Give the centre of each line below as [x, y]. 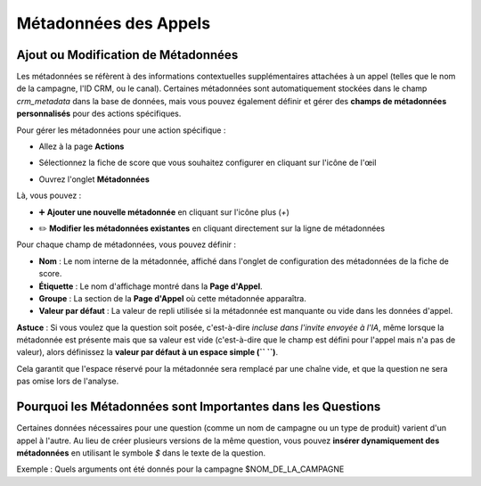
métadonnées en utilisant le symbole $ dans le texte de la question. [141, 453]
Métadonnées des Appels [114, 23]
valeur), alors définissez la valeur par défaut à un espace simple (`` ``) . [147, 352]
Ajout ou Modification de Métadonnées [127, 55]
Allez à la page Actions [82, 146]
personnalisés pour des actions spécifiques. [99, 114]
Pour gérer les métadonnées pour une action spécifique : [121, 130]
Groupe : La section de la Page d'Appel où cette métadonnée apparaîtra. [172, 298]
